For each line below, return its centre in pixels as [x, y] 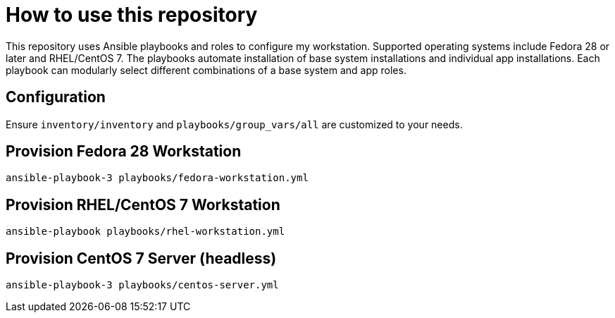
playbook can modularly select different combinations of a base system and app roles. [206, 70]
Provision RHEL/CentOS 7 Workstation [143, 204]
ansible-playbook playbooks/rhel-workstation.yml [145, 232]
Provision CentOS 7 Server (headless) [141, 258]
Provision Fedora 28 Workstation [124, 152]
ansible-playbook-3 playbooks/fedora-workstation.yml [157, 178]
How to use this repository [132, 15]
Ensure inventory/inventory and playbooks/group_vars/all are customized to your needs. [234, 124]
